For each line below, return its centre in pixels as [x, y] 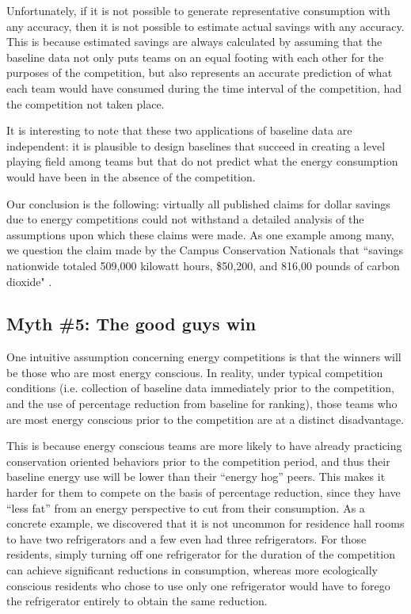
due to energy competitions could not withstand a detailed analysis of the [185, 219]
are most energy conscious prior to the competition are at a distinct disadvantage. [205, 419]
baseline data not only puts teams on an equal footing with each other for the [195, 57]
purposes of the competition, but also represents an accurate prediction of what [200, 72]
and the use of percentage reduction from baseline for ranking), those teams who [202, 404]
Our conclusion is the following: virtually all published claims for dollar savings [198, 203]
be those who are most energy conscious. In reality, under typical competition [195, 372]
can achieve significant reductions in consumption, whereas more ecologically [192, 570]
